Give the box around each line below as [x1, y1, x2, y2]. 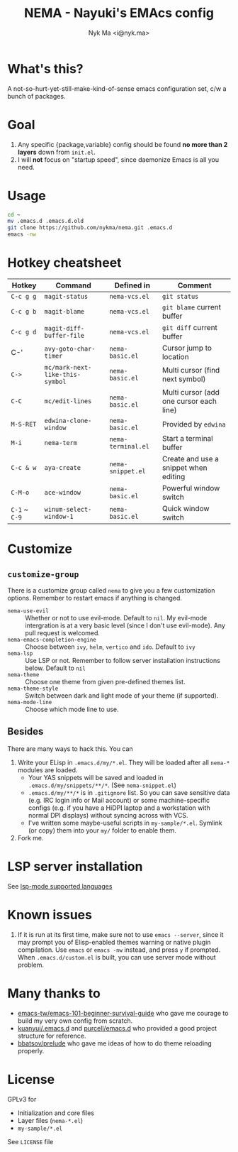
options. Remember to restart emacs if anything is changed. [7, 594, 183, 602]
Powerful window [161, 483, 220, 493]
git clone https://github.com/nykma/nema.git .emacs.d [7, 224, 173, 231]
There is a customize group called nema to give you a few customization [7, 586, 215, 594]
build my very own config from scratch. [17, 1016, 133, 1025]
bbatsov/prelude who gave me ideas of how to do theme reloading [17, 1038, 212, 1048]
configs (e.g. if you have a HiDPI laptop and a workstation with [28, 803, 210, 812]
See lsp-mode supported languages [7, 882, 113, 890]
